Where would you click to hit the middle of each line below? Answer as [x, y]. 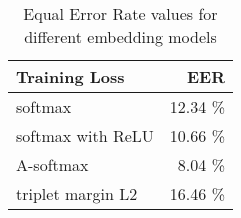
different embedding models [120, 36]
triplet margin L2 [77, 193]
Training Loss [70, 76]
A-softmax [52, 164]
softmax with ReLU [85, 135]
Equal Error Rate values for [120, 13]
